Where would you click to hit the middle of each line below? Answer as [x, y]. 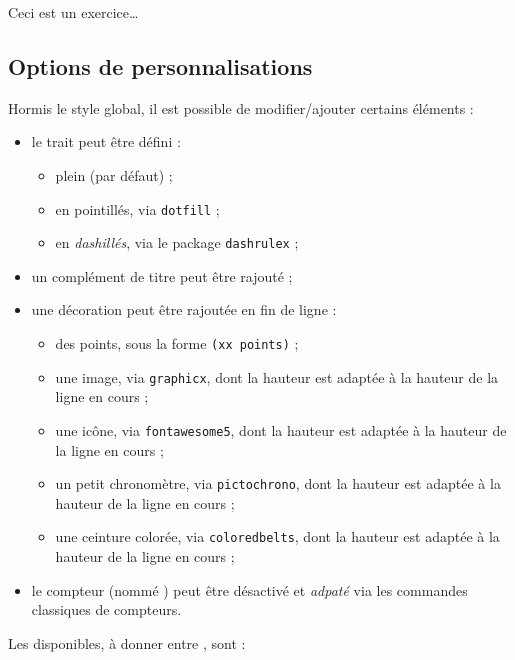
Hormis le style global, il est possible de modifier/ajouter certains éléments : [241, 107]
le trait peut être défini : [106, 141]
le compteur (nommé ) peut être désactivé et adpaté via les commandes [249, 589]
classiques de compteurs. [106, 609]
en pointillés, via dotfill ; [137, 208]
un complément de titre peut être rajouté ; [162, 275]
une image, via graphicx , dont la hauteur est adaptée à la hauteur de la [277, 376]
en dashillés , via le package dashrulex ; [177, 242]
